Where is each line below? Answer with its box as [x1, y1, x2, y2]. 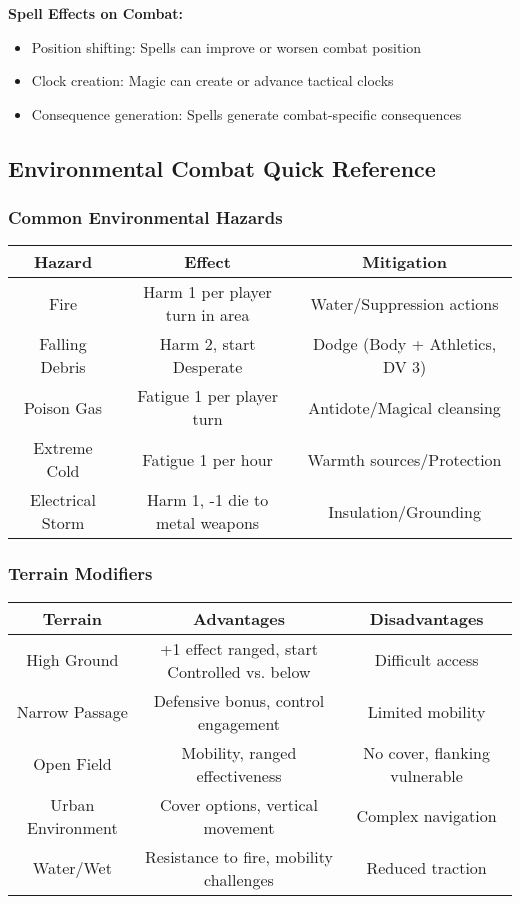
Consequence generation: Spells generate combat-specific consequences [31, 103, 462, 124]
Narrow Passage [16, 700, 128, 724]
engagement [197, 711, 281, 735]
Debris [40, 355, 86, 379]
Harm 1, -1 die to [146, 488, 269, 512]
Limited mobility [367, 700, 486, 724]
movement [203, 815, 275, 839]
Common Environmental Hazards [8, 205, 283, 230]
